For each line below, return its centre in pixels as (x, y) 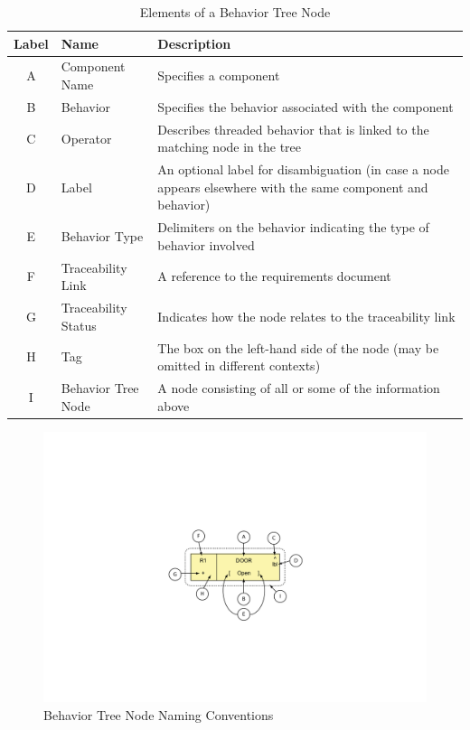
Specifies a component (219, 75)
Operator (86, 138)
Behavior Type (102, 235)
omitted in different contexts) (239, 365)
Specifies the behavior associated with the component (305, 106)
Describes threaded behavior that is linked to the (293, 129)
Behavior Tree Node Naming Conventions (159, 715)
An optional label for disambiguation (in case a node (303, 169)
